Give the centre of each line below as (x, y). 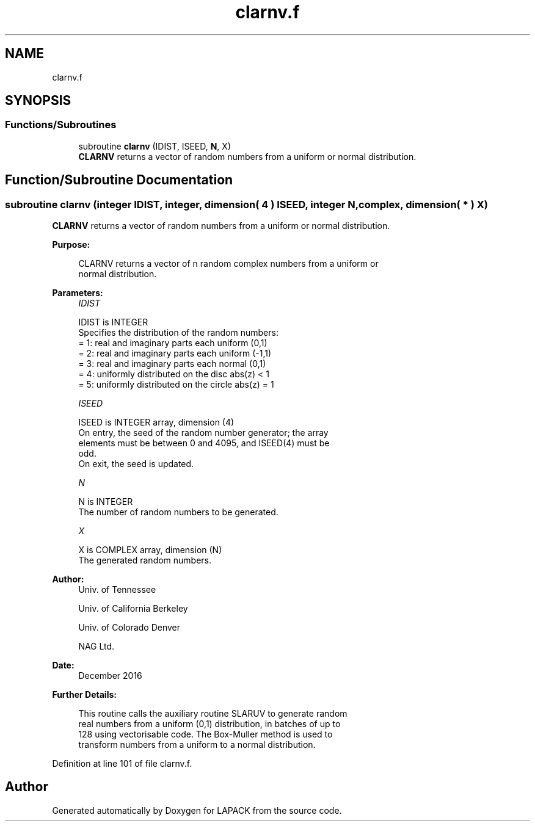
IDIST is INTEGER (113, 322)
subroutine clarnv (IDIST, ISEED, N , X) (155, 146)
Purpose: (71, 245)
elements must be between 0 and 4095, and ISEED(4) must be (204, 443)
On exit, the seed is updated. (136, 464)
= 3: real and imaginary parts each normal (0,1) (172, 364)
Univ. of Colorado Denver (129, 628)
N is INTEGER (106, 502)
